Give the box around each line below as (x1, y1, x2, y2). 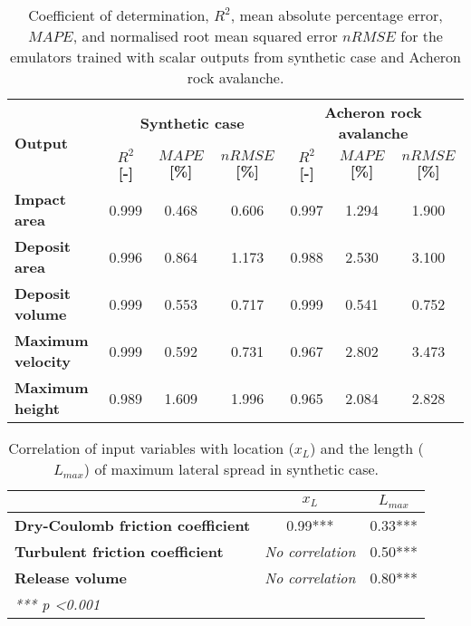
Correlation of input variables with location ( (8, 438, 294, 458)
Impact (14, 188, 66, 209)
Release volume (14, 566, 128, 588)
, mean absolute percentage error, (230, 5, 443, 25)
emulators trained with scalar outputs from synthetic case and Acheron (10, 46, 461, 67)
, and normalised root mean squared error (72, 25, 338, 46)
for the (400, 25, 443, 46)
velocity (14, 351, 72, 371)
